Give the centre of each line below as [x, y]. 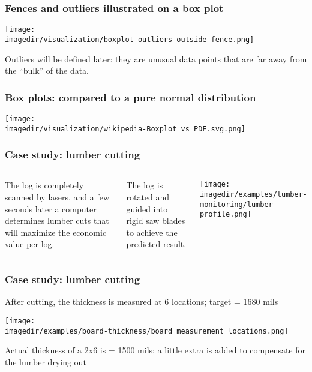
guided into [147, 208]
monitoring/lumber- [238, 204]
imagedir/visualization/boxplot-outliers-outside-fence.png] [130, 39]
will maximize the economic [56, 232]
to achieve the [152, 232]
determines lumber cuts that [57, 220]
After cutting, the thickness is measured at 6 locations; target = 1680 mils [142, 301]
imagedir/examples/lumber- [253, 195]
